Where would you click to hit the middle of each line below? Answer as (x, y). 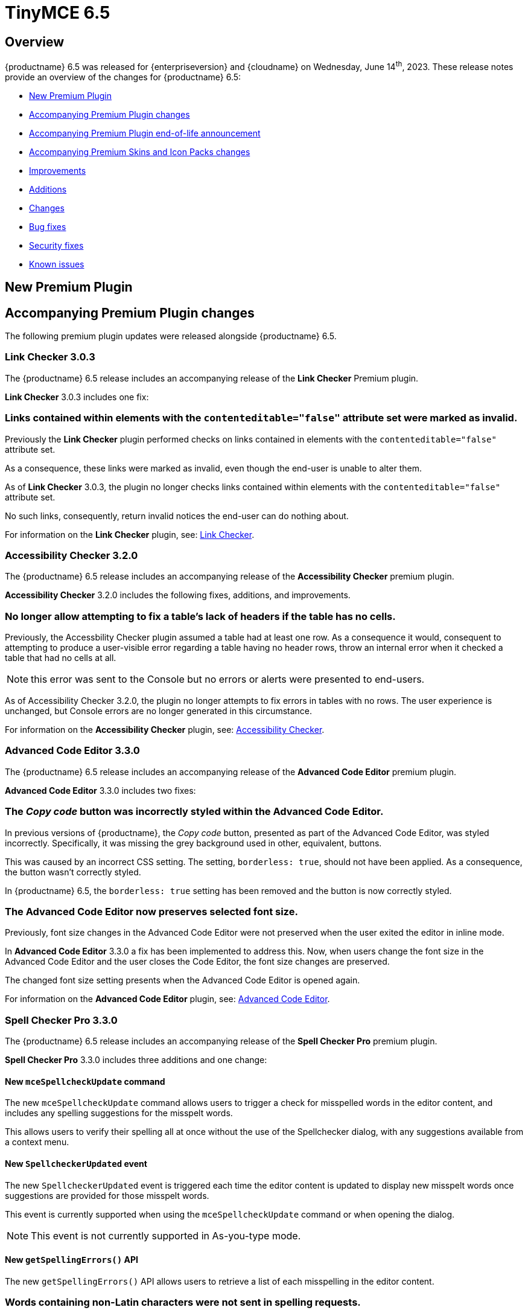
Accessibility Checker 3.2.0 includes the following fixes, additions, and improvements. (178, 595)
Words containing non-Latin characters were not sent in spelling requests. (183, 1302)
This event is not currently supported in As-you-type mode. (166, 1235)
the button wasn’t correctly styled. (73, 872)
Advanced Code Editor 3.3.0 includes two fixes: (100, 790)
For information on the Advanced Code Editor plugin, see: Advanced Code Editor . (167, 999)
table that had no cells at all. (61, 658)
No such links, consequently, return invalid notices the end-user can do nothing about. (177, 516)
